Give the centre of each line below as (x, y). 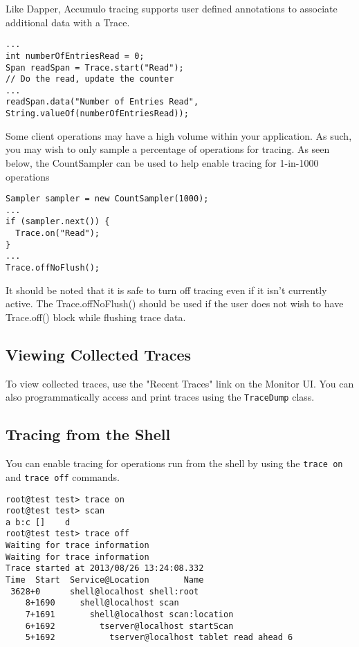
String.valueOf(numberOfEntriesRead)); (97, 114)
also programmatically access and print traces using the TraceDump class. (160, 397)
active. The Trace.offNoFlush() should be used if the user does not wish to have (175, 303)
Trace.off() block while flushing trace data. (96, 317)
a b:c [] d (38, 522)
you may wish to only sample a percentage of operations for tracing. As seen (168, 149)
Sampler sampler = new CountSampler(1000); (107, 199)
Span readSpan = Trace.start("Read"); (95, 67)
